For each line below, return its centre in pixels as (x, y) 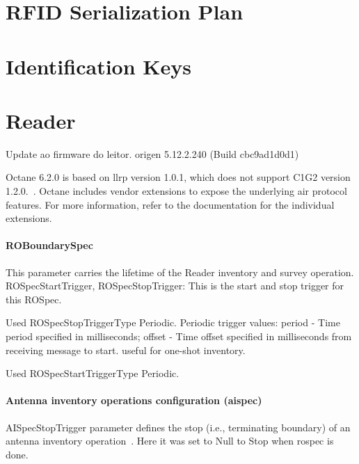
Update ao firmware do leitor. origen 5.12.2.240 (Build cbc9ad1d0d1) (152, 153)
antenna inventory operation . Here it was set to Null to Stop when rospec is (170, 441)
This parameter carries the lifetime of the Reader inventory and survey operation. (180, 272)
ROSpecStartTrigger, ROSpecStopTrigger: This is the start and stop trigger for (175, 286)
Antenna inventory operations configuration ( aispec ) (134, 400)
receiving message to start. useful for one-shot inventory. (126, 350)
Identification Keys (99, 66)
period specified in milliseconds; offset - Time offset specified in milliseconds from (179, 336)
